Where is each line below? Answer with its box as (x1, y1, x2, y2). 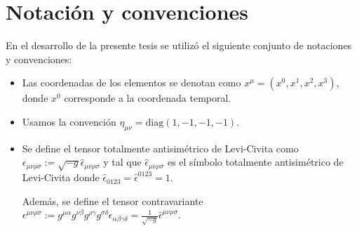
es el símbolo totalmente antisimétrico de (167, 154, 344, 169)
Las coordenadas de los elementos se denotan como (22, 75, 241, 90)
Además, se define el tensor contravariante (22, 193, 203, 208)
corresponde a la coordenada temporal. (64, 91, 231, 105)
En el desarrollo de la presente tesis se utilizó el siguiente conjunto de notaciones (6, 38, 352, 53)
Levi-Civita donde (22, 170, 100, 185)
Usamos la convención (22, 114, 116, 128)
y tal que (103, 154, 142, 169)
